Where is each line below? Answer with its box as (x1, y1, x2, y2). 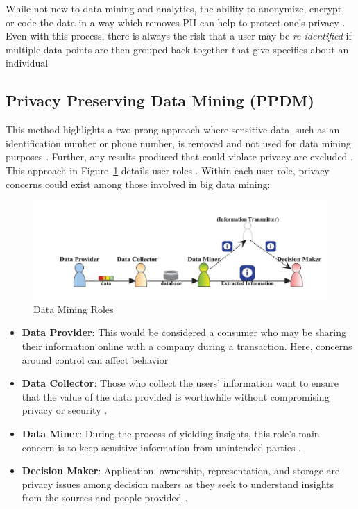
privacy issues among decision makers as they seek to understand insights (22, 476, 334, 491)
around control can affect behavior (22, 352, 169, 367)
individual (6, 56, 49, 70)
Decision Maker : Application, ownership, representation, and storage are (22, 463, 340, 478)
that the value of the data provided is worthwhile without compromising (22, 389, 330, 403)
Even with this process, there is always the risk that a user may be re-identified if (6, 28, 352, 43)
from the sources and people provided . (22, 490, 188, 505)
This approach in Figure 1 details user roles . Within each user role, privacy (6, 162, 330, 177)
